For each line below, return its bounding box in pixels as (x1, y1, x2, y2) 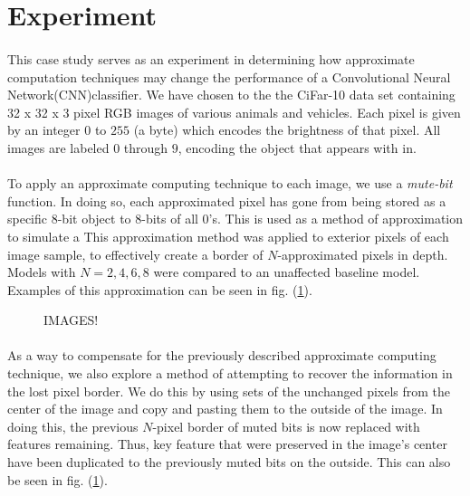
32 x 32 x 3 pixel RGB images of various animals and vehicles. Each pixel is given (7, 102, 461, 121)
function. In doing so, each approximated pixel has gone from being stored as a (7, 191, 446, 210)
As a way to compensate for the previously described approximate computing (7, 346, 436, 365)
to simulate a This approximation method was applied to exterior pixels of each (7, 226, 449, 245)
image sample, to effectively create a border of (7, 244, 264, 263)
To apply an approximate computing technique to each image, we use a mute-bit (7, 174, 453, 193)
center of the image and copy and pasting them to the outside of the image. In (7, 399, 443, 418)
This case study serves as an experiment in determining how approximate (7, 49, 415, 68)
